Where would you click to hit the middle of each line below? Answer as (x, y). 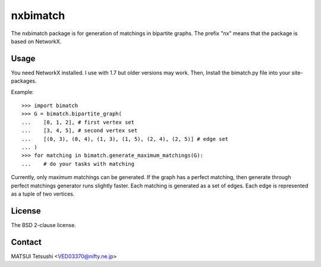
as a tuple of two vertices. (43, 194)
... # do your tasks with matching (78, 164)
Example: (22, 92)
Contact (26, 242)
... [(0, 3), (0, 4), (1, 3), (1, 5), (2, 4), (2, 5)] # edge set (125, 139)
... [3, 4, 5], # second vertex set (80, 131)
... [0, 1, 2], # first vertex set (78, 122)
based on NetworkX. (36, 41)
